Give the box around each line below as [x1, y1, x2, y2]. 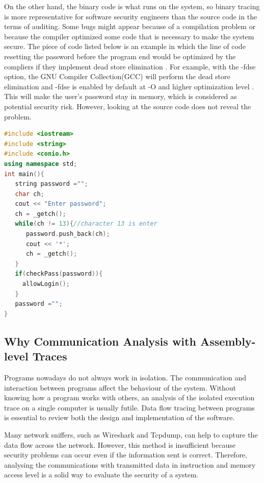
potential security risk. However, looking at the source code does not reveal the [4, 101, 251, 111]
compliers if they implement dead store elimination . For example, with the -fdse [4, 61, 256, 71]
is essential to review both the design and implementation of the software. [4, 412, 235, 423]
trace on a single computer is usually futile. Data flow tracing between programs [4, 402, 255, 413]
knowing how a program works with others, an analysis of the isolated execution [4, 392, 255, 403]
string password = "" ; [15, 180, 88, 188]
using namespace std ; [4, 160, 77, 167]
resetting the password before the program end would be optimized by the [4, 51, 236, 61]
